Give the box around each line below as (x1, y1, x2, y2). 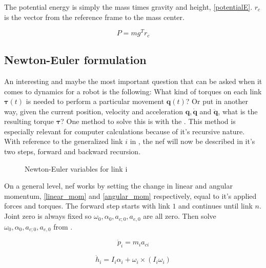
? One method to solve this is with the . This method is (60, 116, 236, 127)
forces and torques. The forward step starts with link (4, 200, 170, 211)
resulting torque (4, 116, 54, 127)
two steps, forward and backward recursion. (4, 146, 141, 157)
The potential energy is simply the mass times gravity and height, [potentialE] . (4, 2, 253, 12)
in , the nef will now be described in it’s (130, 136, 255, 147)
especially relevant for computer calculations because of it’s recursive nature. (4, 126, 245, 136)
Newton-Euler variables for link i (25, 163, 128, 174)
